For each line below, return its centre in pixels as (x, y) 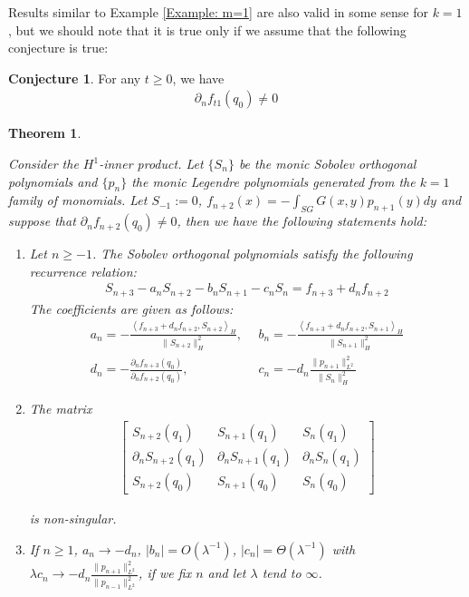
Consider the (43, 163)
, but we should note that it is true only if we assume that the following (207, 29)
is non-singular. (73, 518)
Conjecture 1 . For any (75, 78)
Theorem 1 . (45, 133)
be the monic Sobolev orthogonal (327, 163)
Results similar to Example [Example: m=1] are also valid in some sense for (218, 12)
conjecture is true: (58, 48)
